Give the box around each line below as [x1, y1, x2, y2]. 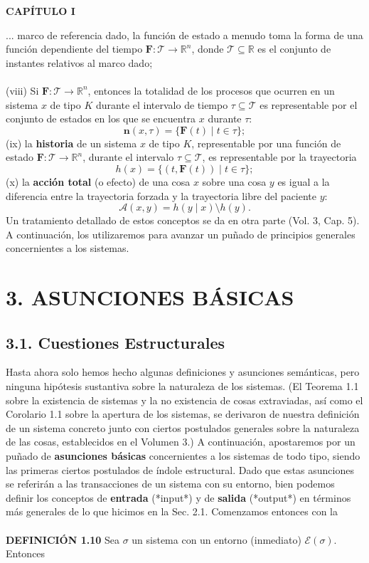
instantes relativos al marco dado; [6, 55, 153, 70]
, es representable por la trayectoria [202, 149, 357, 164]
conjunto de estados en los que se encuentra [6, 111, 196, 126]
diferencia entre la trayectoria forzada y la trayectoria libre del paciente [6, 188, 317, 203]
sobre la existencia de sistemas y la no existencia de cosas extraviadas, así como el [6, 392, 363, 407]
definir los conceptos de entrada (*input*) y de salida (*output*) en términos [6, 490, 351, 505]
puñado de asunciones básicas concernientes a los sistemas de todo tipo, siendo [6, 448, 360, 463]
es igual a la [277, 174, 330, 189]
